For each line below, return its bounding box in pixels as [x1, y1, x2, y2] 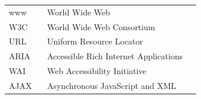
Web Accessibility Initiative [47, 65, 147, 77]
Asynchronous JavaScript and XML [47, 79, 176, 91]
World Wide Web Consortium [47, 20, 155, 33]
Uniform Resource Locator [47, 35, 143, 47]
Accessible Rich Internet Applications [47, 50, 183, 62]
